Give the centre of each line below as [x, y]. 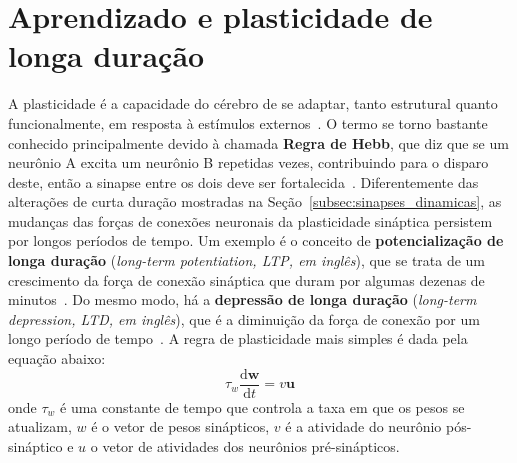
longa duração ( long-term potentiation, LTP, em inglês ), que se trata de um [247, 260]
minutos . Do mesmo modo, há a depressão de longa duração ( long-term [242, 299]
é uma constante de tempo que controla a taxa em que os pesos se [262, 406]
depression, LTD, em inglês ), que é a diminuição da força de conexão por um [244, 318]
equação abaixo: [57, 358]
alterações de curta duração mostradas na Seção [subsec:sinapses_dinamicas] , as [255, 201]
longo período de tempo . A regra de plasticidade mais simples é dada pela [238, 338]
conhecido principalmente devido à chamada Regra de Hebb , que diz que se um [258, 142]
